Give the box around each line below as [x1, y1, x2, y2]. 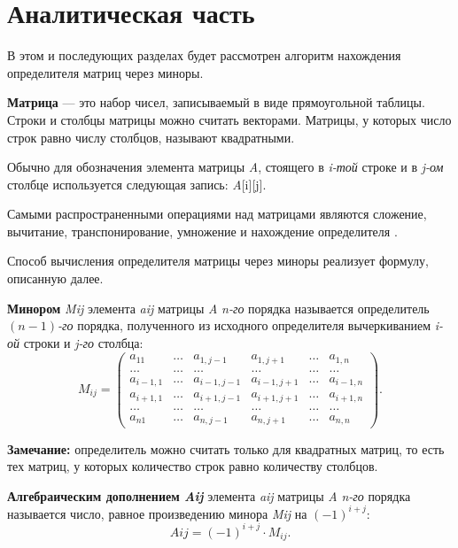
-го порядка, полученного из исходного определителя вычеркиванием [58, 316, 431, 335]
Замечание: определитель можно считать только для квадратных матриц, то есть [7, 439, 445, 458]
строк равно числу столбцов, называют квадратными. [7, 127, 295, 146]
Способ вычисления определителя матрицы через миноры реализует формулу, [7, 251, 429, 270]
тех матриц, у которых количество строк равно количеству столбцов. [7, 457, 378, 475]
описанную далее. [7, 269, 104, 288]
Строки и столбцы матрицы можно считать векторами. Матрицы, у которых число [7, 110, 452, 128]
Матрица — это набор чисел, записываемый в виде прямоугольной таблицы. [7, 93, 425, 112]
